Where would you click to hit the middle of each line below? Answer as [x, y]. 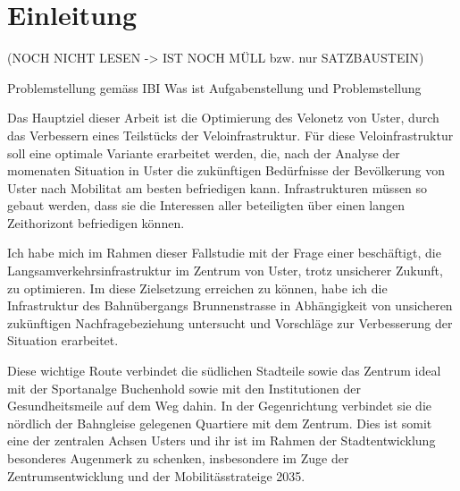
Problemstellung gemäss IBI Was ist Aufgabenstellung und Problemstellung [214, 87]
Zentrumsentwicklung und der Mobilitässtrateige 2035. [156, 475]
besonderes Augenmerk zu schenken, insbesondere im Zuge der [178, 458]
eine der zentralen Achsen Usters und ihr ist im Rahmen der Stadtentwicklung [222, 440]
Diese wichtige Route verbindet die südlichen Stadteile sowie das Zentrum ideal [224, 371]
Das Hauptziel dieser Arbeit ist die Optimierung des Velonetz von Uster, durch [223, 118]
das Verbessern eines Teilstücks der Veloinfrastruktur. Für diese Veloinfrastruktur [230, 135]
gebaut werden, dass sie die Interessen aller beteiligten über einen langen [206, 205]
